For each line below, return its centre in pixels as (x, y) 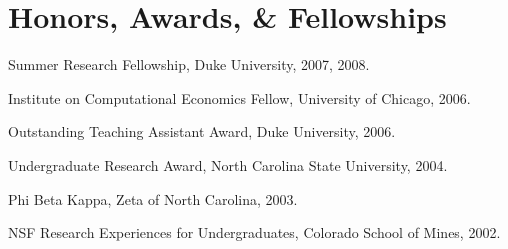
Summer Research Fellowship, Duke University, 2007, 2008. (189, 64)
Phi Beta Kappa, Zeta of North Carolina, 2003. (153, 198)
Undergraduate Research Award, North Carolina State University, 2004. (228, 164)
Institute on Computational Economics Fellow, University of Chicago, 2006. (239, 97)
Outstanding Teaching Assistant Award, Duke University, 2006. (202, 131)
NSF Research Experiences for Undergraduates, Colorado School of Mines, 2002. (254, 232)
